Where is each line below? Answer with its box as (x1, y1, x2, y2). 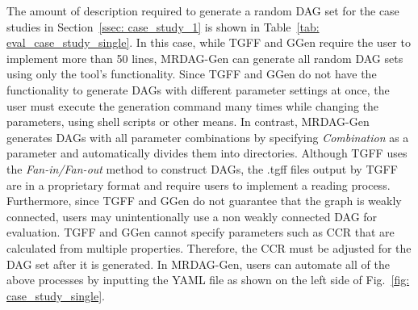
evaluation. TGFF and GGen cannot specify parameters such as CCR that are (6, 224, 395, 241)
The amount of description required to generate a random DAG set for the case (6, 2, 399, 19)
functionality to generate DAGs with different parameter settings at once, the (6, 81, 390, 98)
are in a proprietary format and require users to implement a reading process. (6, 176, 391, 193)
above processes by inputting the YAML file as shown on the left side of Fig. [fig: (6, 271, 410, 288)
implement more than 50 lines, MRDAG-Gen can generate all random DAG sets (6, 49, 403, 66)
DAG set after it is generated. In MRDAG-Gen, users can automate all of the (6, 255, 390, 272)
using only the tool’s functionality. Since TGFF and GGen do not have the (6, 65, 377, 82)
